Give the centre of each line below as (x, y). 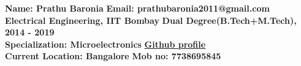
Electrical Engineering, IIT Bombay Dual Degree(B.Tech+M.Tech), (151, 20)
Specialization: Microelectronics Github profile (105, 44)
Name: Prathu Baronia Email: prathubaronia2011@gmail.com (137, 8)
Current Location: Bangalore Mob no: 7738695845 (113, 56)
